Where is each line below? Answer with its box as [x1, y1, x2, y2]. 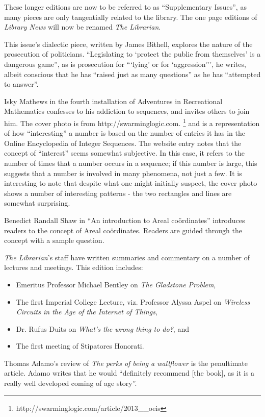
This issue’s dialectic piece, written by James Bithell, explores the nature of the [4, 38, 253, 49]
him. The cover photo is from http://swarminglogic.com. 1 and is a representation [4, 116, 260, 128]
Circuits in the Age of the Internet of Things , [16, 306, 157, 317]
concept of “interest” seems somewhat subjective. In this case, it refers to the [4, 148, 245, 158]
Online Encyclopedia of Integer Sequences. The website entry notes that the [4, 137, 242, 148]
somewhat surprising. [4, 198, 70, 208]
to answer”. [4, 79, 39, 89]
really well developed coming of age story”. [4, 378, 137, 388]
